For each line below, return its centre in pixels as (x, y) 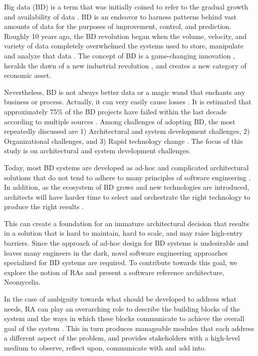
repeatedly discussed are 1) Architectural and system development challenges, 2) (127, 131)
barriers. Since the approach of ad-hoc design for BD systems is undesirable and (126, 243)
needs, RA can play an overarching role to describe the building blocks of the (122, 308)
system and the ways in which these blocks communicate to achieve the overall (124, 318)
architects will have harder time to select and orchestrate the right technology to (127, 196)
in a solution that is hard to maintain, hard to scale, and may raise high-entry (124, 233)
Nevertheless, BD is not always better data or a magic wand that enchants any (125, 92)
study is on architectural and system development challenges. (98, 151)
